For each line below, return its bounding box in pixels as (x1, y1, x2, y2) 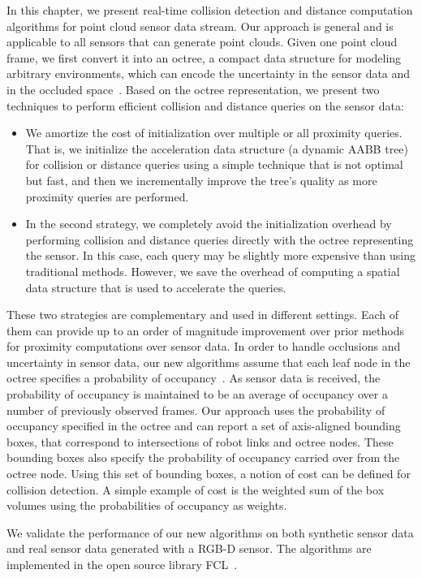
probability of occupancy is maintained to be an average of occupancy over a (6, 386, 388, 403)
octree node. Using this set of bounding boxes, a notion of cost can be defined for (6, 465, 411, 482)
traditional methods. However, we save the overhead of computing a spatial (25, 262, 400, 279)
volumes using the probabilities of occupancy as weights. (6, 497, 287, 514)
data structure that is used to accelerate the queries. (25, 278, 286, 295)
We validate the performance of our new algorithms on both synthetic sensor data (6, 524, 414, 541)
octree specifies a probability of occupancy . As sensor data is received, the (6, 369, 381, 386)
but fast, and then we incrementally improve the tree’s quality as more (25, 171, 377, 188)
